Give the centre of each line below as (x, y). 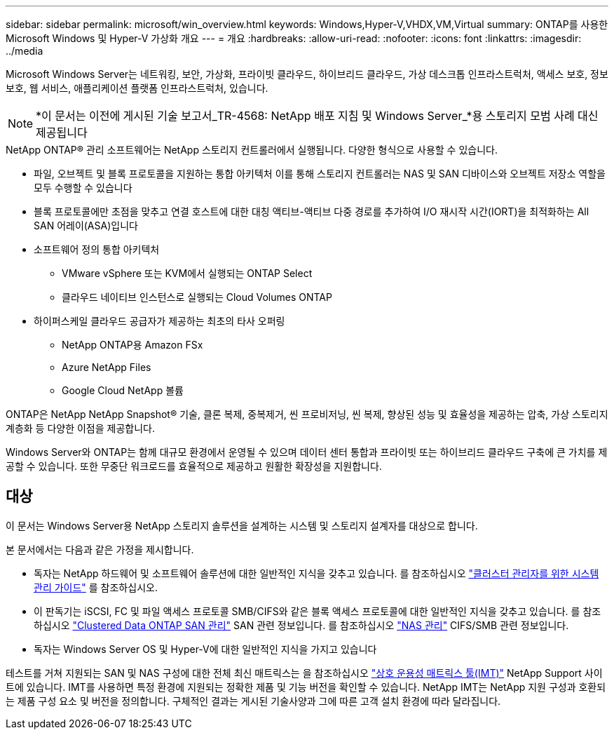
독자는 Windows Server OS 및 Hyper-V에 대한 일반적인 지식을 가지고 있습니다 (205, 649)
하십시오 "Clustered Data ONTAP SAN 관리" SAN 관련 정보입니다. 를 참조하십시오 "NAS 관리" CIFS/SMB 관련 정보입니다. (301, 625)
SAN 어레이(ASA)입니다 (86, 225)
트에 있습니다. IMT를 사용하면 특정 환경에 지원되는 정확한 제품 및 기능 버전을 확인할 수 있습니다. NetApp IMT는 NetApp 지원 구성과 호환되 (306, 687)
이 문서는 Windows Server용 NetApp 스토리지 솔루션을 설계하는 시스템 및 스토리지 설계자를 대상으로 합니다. (242, 525)
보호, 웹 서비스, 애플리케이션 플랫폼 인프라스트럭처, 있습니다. (137, 88)
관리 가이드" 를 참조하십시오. (96, 587)
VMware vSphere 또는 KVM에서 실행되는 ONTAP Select (187, 273)
